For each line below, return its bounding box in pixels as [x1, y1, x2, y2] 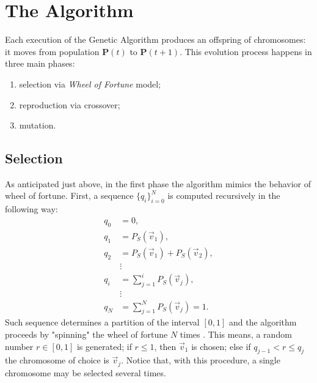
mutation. [19, 119, 56, 132]
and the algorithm [228, 316, 297, 329]
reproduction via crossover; [19, 98, 120, 111]
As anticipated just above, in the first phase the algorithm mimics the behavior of [5, 177, 312, 190]
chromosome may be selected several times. [5, 366, 166, 379]
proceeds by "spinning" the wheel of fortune [5, 328, 168, 341]
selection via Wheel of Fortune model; [19, 77, 161, 90]
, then [154, 340, 177, 352]
